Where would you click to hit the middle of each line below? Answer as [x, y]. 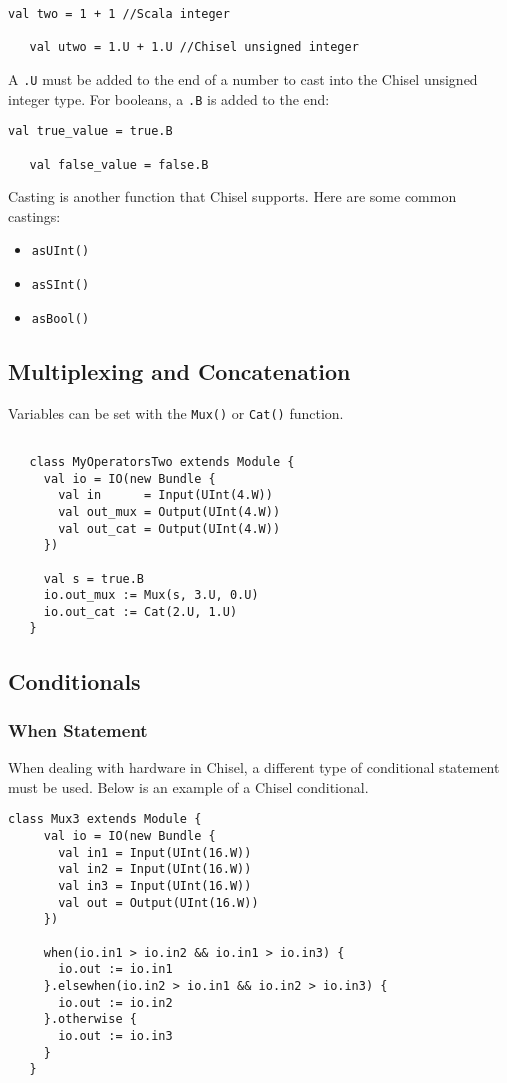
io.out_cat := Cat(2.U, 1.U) [140, 611]
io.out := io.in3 [115, 1035]
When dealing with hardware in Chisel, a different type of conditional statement [254, 767]
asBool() [60, 318]
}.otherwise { [90, 1019]
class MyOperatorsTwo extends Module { [162, 461]
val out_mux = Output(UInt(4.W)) [169, 511]
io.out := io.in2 [115, 1002]
